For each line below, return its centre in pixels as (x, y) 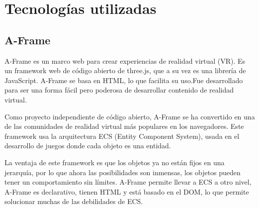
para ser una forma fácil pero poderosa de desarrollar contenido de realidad (119, 90)
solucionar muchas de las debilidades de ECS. (74, 201)
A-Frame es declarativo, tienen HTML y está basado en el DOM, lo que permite (127, 191)
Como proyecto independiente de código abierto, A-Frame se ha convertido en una (130, 116)
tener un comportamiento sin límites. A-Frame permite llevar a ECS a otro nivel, (128, 182)
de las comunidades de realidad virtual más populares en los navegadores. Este (124, 126)
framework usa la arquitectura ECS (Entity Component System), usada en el (122, 136)
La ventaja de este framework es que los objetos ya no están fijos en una (115, 162)
